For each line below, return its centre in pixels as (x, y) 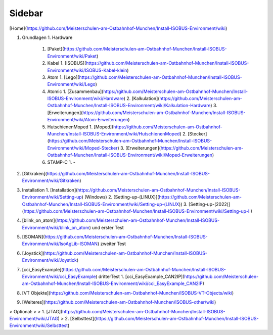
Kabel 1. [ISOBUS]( (67, 63)
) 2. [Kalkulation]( (142, 99)
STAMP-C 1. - (61, 162)
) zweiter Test (112, 244)
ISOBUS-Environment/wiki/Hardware (85, 99)
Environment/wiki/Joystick (49, 260)
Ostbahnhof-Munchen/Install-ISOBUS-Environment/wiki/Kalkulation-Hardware (129, 106)
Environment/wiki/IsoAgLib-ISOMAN (60, 244)
